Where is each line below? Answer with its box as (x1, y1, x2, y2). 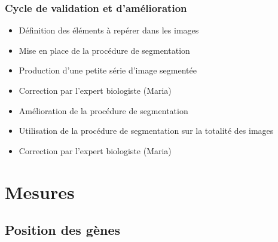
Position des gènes (5, 220, 120, 239)
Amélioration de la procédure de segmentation (19, 104, 188, 117)
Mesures (5, 179, 75, 204)
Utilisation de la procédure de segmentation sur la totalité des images (19, 124, 274, 137)
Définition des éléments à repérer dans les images (19, 24, 199, 36)
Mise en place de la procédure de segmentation (19, 44, 190, 56)
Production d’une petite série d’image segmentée (19, 64, 197, 76)
